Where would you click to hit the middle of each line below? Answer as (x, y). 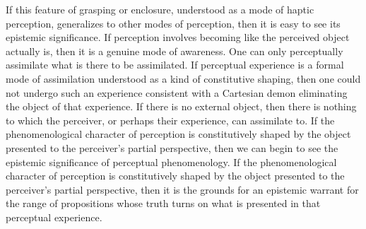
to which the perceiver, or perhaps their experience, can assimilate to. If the (170, 120)
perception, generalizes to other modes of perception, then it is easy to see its (173, 23)
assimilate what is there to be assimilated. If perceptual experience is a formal (175, 65)
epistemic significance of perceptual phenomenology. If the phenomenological (171, 162)
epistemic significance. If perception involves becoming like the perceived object (178, 37)
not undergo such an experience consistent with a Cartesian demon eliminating (177, 92)
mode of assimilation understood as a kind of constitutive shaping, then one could (183, 78)
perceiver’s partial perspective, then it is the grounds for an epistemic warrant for (182, 189)
